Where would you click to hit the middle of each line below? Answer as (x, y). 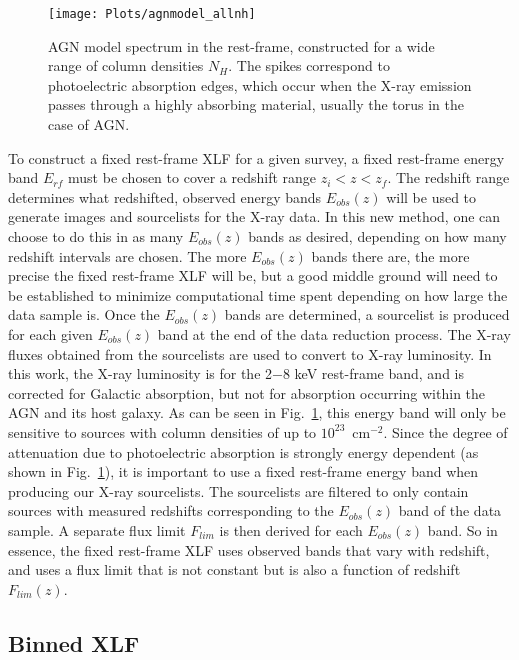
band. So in (462, 529)
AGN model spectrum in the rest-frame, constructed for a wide (241, 45)
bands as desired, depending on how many (377, 236)
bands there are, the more (390, 255)
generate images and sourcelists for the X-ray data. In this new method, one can (254, 216)
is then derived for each (291, 529)
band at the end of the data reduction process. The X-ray (334, 333)
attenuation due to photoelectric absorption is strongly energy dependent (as (243, 451)
